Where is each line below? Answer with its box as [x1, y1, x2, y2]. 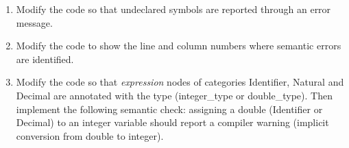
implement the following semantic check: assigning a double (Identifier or [16, 101, 323, 116]
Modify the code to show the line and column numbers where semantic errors [16, 38, 341, 53]
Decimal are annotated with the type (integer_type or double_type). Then [16, 88, 333, 102]
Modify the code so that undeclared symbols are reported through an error [16, 2, 331, 16]
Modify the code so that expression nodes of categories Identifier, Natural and [16, 75, 344, 89]
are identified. [16, 51, 74, 66]
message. [16, 15, 53, 29]
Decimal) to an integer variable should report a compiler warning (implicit [16, 115, 329, 129]
